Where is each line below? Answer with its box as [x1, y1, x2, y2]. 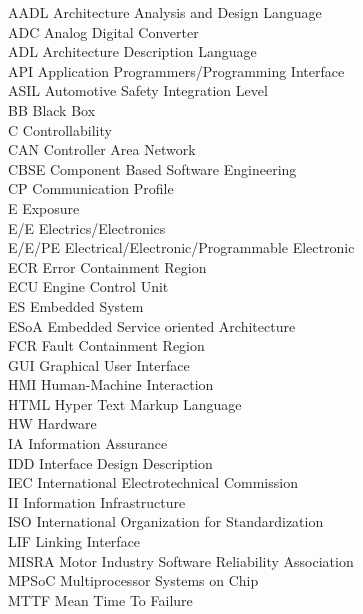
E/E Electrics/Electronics [8, 217, 166, 238]
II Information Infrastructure [8, 491, 186, 512]
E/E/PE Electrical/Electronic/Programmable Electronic [8, 237, 355, 258]
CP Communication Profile [8, 178, 174, 199]
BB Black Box [8, 99, 96, 120]
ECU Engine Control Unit [8, 276, 169, 297]
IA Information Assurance [8, 433, 168, 454]
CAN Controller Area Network [8, 139, 196, 160]
